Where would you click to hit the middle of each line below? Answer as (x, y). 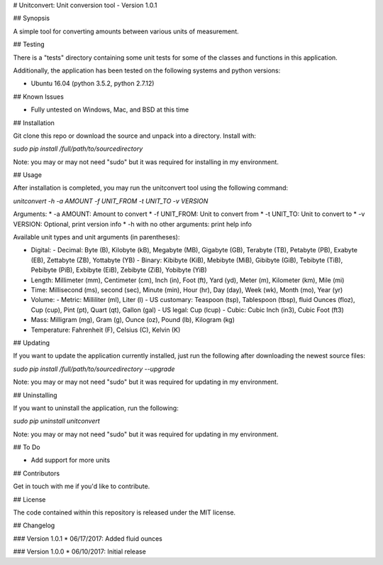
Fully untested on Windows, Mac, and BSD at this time (110, 109)
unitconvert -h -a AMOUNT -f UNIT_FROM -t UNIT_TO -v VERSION (111, 201)
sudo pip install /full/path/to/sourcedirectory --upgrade (94, 369)
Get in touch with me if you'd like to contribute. (82, 486)
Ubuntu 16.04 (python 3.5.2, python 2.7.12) (93, 84)
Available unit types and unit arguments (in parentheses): (96, 237)
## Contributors (37, 473)
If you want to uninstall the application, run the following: (96, 408)
